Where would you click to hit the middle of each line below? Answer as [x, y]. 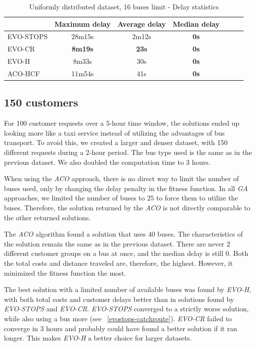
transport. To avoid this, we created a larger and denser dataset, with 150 [116, 142]
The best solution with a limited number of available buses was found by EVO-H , [128, 289]
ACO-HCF [24, 73]
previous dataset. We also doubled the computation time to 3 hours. [107, 162]
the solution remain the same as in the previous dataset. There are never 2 [117, 243]
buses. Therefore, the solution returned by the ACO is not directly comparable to [127, 208]
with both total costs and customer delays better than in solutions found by [119, 299]
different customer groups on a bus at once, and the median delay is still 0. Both [126, 253]
